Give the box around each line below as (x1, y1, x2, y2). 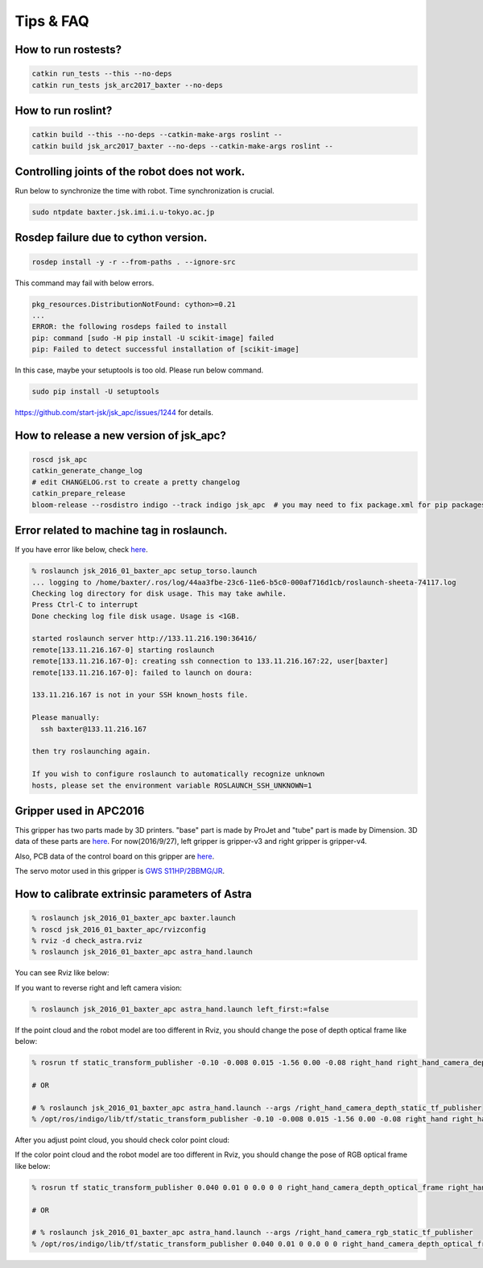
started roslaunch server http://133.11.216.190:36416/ (31, 634, 258, 643)
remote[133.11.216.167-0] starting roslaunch (31, 645, 215, 655)
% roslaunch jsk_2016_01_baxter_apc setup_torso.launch (31, 567, 258, 576)
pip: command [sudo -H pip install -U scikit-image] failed (31, 333, 275, 343)
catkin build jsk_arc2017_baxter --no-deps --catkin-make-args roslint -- (31, 141, 334, 151)
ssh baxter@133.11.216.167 (40, 724, 147, 734)
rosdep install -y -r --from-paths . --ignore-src (31, 257, 237, 266)
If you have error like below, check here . (14, 545, 148, 555)
